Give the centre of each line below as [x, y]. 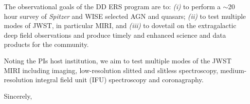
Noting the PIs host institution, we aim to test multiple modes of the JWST [118, 60]
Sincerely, [18, 96]
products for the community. [46, 44]
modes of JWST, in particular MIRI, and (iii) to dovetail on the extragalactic [120, 25]
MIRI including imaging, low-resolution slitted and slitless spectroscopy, [111, 70]
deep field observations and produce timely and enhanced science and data [115, 35]
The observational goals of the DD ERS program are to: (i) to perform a [112, 6]
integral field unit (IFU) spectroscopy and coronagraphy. [119, 80]
